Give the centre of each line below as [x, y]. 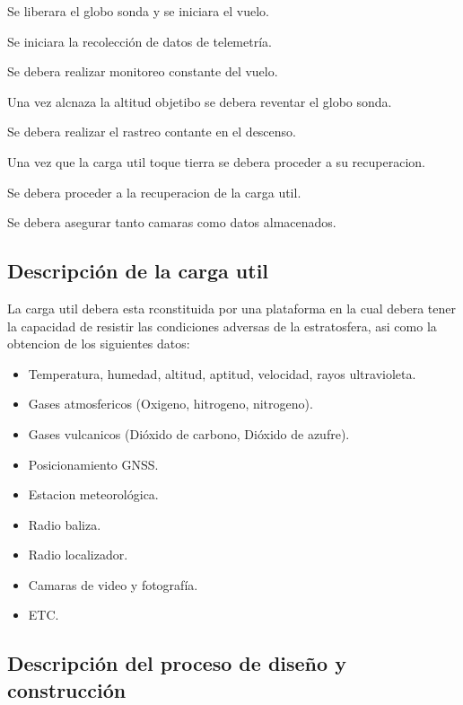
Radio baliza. [65, 524]
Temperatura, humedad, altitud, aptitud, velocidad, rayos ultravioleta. [222, 373]
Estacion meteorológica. [93, 494]
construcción [67, 689]
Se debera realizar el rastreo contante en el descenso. [152, 132]
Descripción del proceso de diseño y [177, 663]
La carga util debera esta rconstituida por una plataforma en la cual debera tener [231, 308]
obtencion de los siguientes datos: [99, 344]
